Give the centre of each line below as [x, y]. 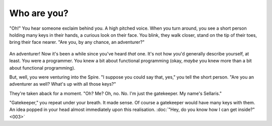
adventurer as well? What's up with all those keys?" [63, 84]
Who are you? [39, 13]
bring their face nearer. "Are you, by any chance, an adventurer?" [77, 42]
